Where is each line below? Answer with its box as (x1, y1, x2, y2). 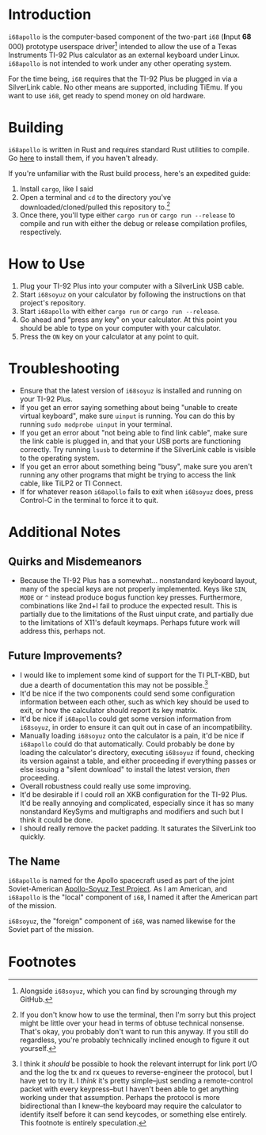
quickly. (19, 831, 46, 842)
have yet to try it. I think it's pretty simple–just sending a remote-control (19, 1076, 253, 1086)
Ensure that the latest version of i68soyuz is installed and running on (19, 386, 242, 396)
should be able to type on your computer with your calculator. (19, 324, 222, 333)
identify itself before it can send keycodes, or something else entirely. (19, 1110, 248, 1119)
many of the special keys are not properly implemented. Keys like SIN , (19, 585, 248, 594)
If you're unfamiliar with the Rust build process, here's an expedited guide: (8, 168, 251, 178)
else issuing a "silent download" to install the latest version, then (19, 764, 230, 774)
